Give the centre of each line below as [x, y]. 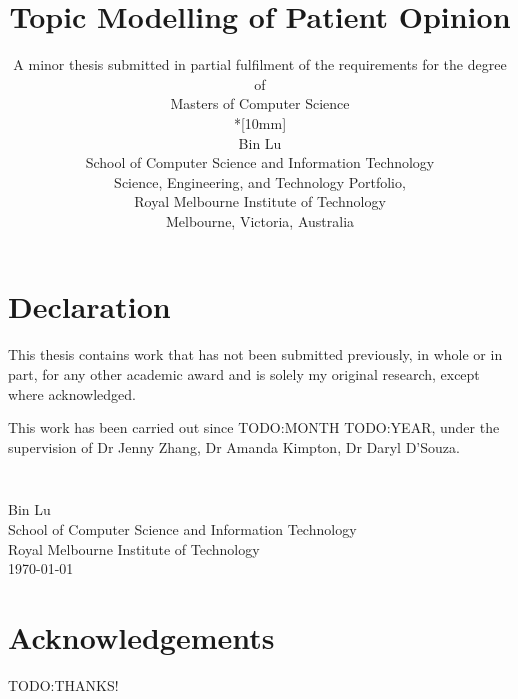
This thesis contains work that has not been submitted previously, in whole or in [255, 354]
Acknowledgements [141, 636]
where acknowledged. [72, 393]
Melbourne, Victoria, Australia [260, 220]
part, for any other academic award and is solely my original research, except [244, 374]
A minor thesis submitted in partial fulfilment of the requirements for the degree [260, 64]
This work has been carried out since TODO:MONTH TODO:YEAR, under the [254, 427]
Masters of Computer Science [260, 103]
